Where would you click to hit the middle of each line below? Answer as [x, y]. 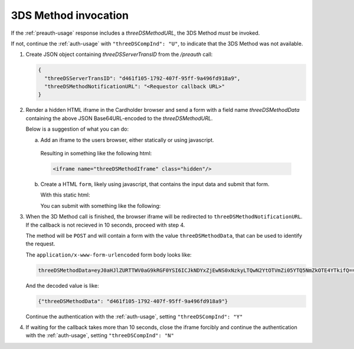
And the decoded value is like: [63, 285]
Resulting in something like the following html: [96, 154]
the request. [40, 244]
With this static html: [65, 195]
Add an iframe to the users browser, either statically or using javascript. [127, 140]
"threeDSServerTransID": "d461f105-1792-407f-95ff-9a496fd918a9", [142, 78]
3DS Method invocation [70, 15]
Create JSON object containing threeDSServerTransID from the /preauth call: [119, 54]
